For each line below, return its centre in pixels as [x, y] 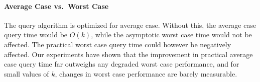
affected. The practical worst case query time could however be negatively [118, 44]
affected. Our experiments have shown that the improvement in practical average [128, 54]
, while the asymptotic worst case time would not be [171, 35]
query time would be [36, 35]
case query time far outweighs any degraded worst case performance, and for [122, 64]
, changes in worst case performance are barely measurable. [146, 73]
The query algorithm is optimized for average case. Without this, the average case [130, 25]
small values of [27, 73]
